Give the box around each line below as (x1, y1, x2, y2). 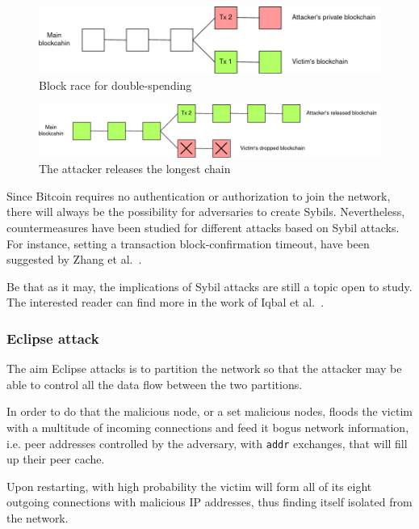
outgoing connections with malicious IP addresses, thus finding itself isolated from (6, 493, 413, 510)
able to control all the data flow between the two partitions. (6, 375, 303, 392)
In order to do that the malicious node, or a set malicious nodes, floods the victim (6, 403, 413, 420)
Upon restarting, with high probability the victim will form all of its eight (6, 477, 372, 494)
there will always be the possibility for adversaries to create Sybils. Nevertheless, (6, 203, 405, 220)
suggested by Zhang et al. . (6, 251, 142, 268)
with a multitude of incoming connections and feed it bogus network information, (6, 419, 409, 436)
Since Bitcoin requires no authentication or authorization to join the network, (6, 187, 391, 204)
